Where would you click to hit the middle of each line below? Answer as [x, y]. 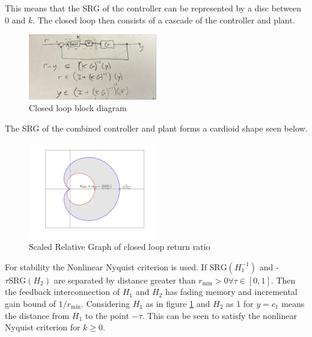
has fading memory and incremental [231, 292]
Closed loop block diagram [78, 108]
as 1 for [240, 304]
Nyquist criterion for [43, 327]
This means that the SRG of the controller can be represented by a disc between [153, 8]
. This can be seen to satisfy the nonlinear [219, 315]
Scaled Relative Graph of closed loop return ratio [120, 247]
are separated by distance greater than [125, 280]
